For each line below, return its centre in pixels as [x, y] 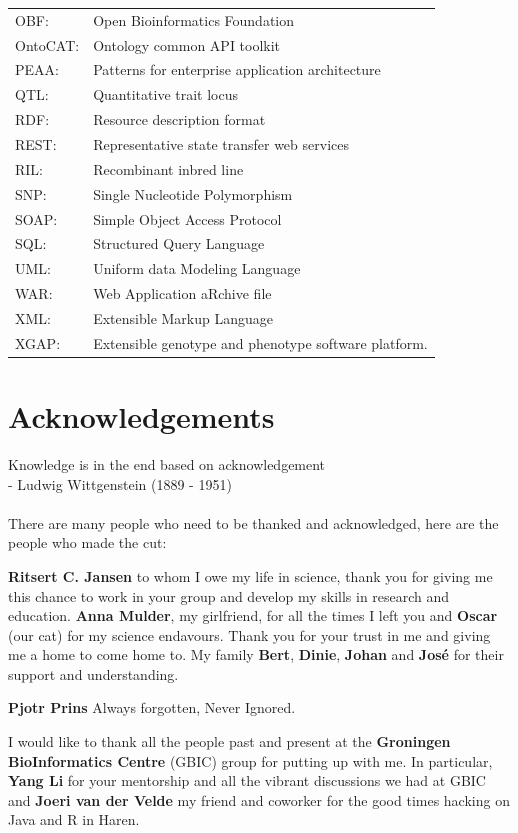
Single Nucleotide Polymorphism [193, 193]
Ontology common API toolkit [187, 44]
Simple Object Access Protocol [187, 218]
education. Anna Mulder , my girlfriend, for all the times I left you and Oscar [253, 615]
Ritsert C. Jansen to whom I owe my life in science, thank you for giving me [250, 575]
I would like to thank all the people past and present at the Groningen [229, 741]
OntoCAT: [47, 44]
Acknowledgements [141, 416]
